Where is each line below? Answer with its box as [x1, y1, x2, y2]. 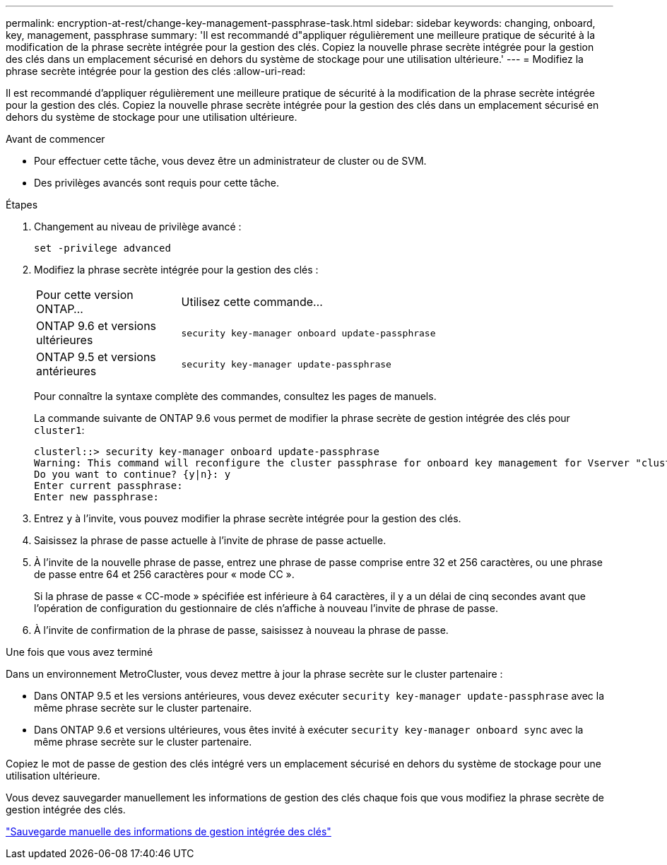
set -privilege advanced [34, 242, 171, 254]
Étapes [6, 199, 38, 211]
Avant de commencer [6, 133, 105, 145]
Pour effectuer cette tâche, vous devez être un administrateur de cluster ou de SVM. [34, 155, 427, 167]
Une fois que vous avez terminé [6, 646, 153, 658]
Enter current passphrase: [34, 480, 183, 491]
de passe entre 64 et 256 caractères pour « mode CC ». [34, 568, 295, 580]
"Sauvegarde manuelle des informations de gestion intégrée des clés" [6, 825, 331, 837]
